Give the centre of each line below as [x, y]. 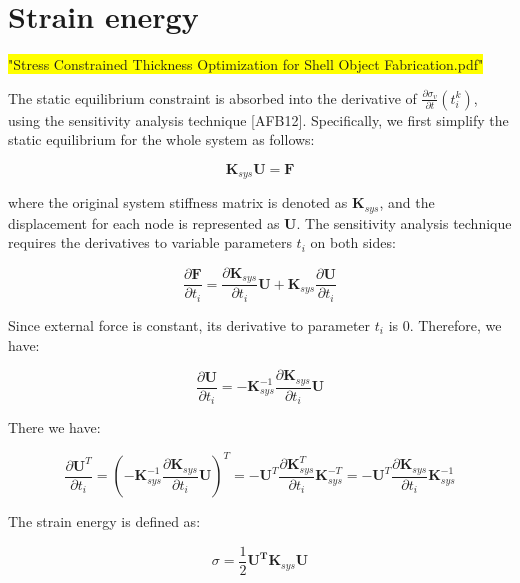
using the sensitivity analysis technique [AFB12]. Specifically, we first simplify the [258, 119]
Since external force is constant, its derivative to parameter [189, 324]
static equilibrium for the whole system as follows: [161, 139]
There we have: [54, 427]
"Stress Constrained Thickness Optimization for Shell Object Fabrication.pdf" [246, 64]
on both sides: [353, 242]
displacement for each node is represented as [144, 222]
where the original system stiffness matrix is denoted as [178, 202]
